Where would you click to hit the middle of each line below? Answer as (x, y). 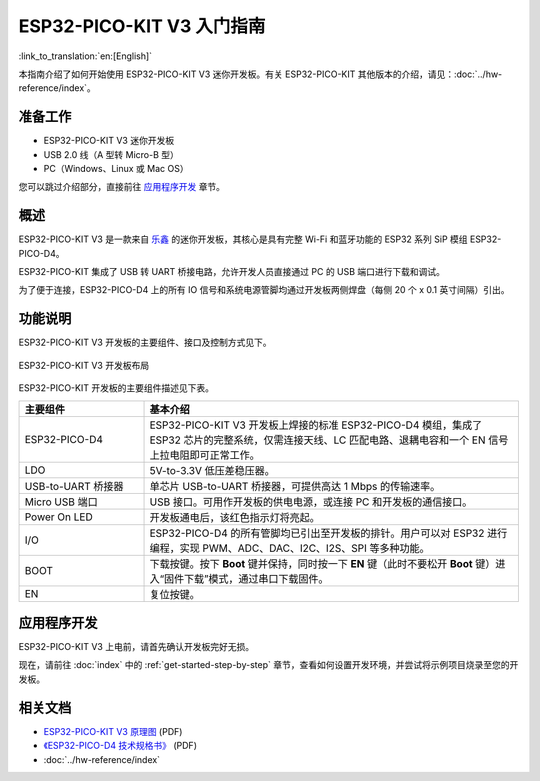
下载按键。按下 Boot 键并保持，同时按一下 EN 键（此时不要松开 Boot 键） (322, 563)
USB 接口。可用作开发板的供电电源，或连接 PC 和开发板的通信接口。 (311, 502)
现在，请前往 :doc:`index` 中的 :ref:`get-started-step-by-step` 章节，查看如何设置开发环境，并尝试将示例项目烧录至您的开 (268, 665)
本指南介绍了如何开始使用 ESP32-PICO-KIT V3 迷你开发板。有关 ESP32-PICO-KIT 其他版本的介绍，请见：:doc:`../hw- (260, 74)
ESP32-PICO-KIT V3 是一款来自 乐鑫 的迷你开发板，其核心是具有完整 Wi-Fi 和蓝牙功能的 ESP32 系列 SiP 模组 (243, 239)
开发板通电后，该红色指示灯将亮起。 (234, 517)
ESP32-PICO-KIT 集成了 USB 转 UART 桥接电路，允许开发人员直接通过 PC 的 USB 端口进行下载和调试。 (231, 272)
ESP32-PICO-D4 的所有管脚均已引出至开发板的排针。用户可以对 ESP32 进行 (328, 533)
